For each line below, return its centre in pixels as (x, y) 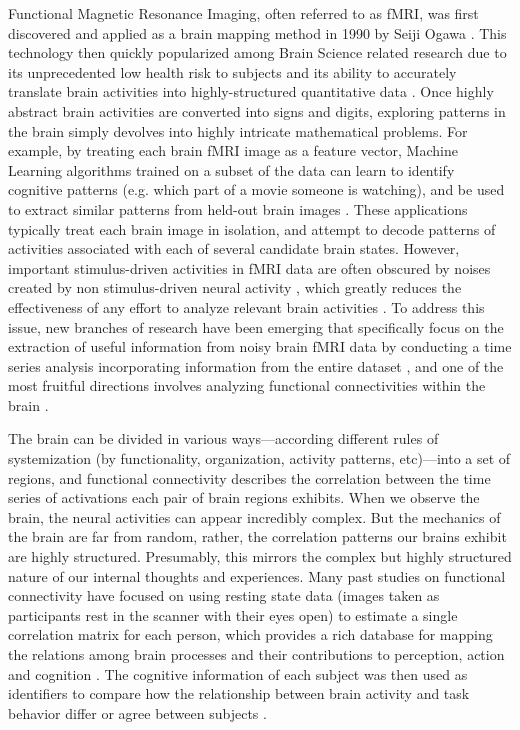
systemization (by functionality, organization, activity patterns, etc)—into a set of (259, 458)
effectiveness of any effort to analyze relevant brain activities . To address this (246, 306)
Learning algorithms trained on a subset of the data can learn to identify (231, 169)
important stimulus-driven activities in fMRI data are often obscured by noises (249, 267)
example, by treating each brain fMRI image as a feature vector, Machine (233, 150)
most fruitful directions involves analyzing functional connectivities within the (247, 385)
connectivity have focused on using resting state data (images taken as (224, 595)
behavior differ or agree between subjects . (137, 712)
